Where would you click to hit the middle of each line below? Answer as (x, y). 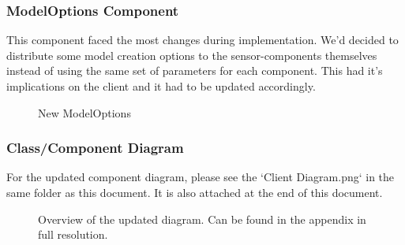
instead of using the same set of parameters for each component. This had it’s (195, 71)
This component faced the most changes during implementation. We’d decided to (202, 40)
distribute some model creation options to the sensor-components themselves (192, 55)
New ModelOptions (84, 112)
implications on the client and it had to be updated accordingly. (161, 86)
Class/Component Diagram (95, 148)
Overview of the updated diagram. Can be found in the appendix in (202, 219)
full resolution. (73, 234)
